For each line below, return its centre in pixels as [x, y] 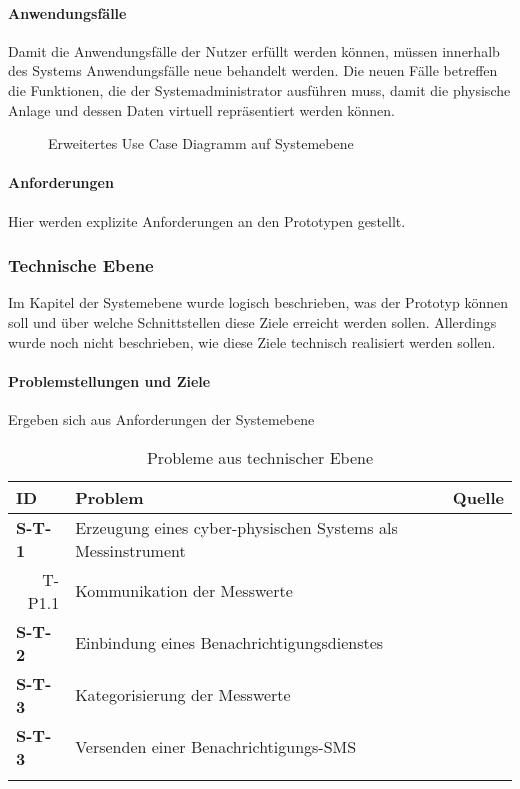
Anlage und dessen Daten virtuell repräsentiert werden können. [201, 109]
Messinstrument [130, 550]
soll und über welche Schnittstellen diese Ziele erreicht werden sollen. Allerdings [252, 321]
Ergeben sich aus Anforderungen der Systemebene [161, 418]
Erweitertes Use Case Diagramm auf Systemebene [201, 143]
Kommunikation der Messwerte [184, 591]
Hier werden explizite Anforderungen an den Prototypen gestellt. [207, 220]
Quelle [478, 497]
